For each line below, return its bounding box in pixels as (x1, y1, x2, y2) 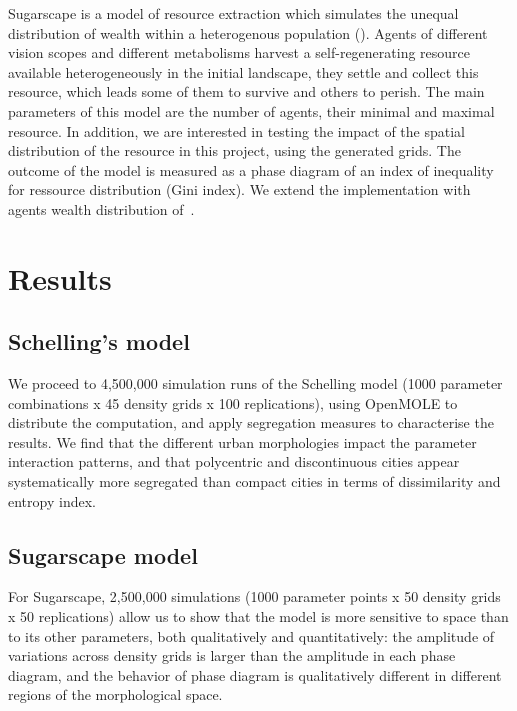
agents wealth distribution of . (8, 198, 195, 219)
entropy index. (8, 490, 96, 511)
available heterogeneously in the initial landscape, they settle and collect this (8, 61, 479, 82)
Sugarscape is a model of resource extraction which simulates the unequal (8, 3, 459, 23)
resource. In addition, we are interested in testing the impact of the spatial (8, 120, 466, 141)
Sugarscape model (8, 539, 198, 570)
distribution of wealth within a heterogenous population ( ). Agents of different (8, 22, 488, 43)
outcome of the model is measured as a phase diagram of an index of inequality (8, 159, 494, 180)
